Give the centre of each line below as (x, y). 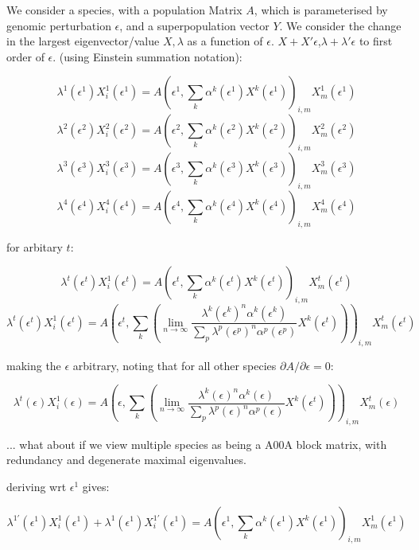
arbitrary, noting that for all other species (175, 365)
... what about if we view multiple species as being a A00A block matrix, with (197, 444)
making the (34, 365)
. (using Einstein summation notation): (147, 56)
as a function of (225, 41)
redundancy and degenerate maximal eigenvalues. (126, 460)
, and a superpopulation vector (194, 25)
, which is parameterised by (321, 10)
